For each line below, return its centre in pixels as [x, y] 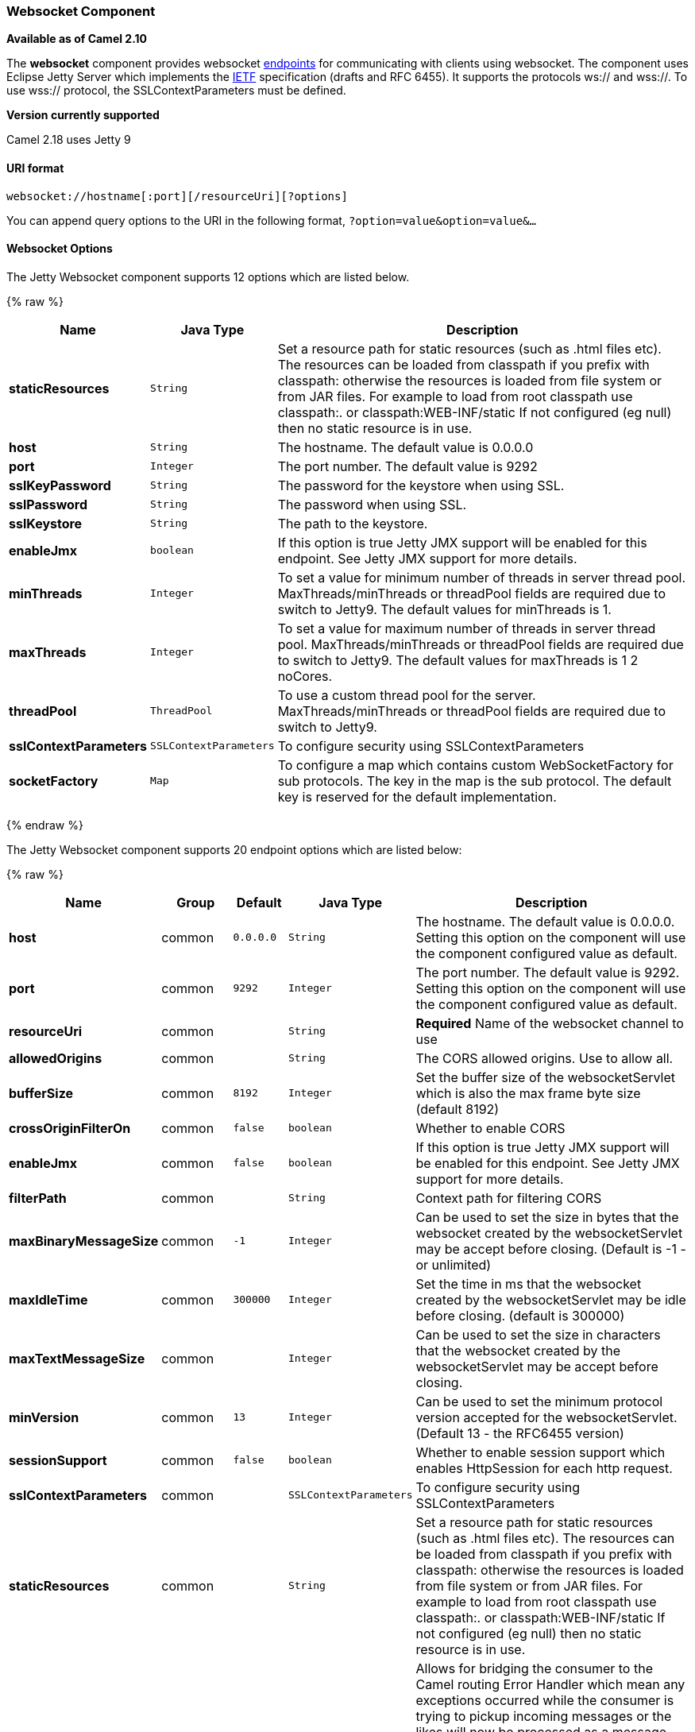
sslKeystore [46, 523]
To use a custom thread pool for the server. [407, 695]
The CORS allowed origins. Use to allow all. [544, 1058]
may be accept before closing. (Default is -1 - [551, 1249]
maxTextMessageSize [77, 1358]
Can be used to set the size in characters [538, 1334]
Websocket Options [60, 249]
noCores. [305, 676]
